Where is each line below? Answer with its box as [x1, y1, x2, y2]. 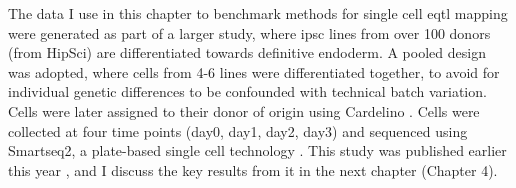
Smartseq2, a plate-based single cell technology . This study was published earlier [8, 140, 507, 161]
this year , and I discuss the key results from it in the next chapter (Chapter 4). [8, 159, 498, 180]
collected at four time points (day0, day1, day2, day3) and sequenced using [8, 120, 468, 141]
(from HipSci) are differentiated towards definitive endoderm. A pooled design [8, 42, 486, 63]
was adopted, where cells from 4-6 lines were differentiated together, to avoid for [8, 61, 500, 82]
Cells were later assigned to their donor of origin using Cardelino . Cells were [8, 100, 480, 121]
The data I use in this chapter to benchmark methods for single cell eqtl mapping [8, 3, 508, 23]
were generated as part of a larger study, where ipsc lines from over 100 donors [8, 22, 491, 43]
